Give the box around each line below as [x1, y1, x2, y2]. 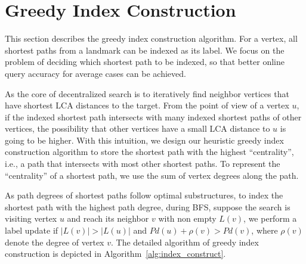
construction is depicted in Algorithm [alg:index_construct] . [5, 247, 226, 260]
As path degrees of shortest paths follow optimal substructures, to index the [5, 189, 283, 201]
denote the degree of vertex [5, 235, 104, 248]
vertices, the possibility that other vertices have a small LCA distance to [5, 122, 270, 135]
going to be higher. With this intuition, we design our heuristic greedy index [5, 133, 284, 146]
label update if [5, 224, 58, 237]
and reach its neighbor [67, 212, 149, 225]
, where [251, 224, 278, 237]
